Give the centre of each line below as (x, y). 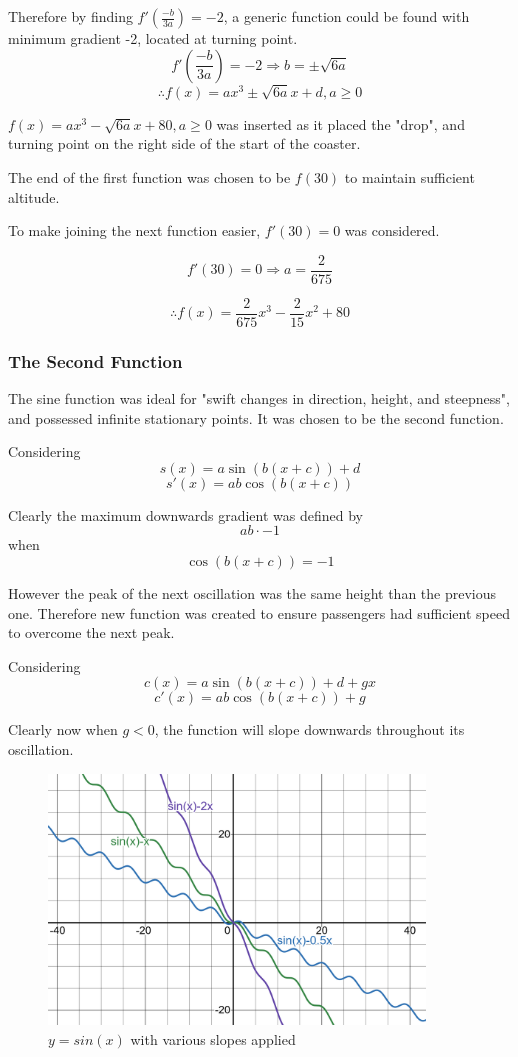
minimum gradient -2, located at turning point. (153, 38)
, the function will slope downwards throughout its (309, 729)
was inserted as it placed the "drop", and (340, 123)
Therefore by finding (70, 16)
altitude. (34, 196)
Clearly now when (63, 729)
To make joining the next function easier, (134, 230)
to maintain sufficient (409, 176)
